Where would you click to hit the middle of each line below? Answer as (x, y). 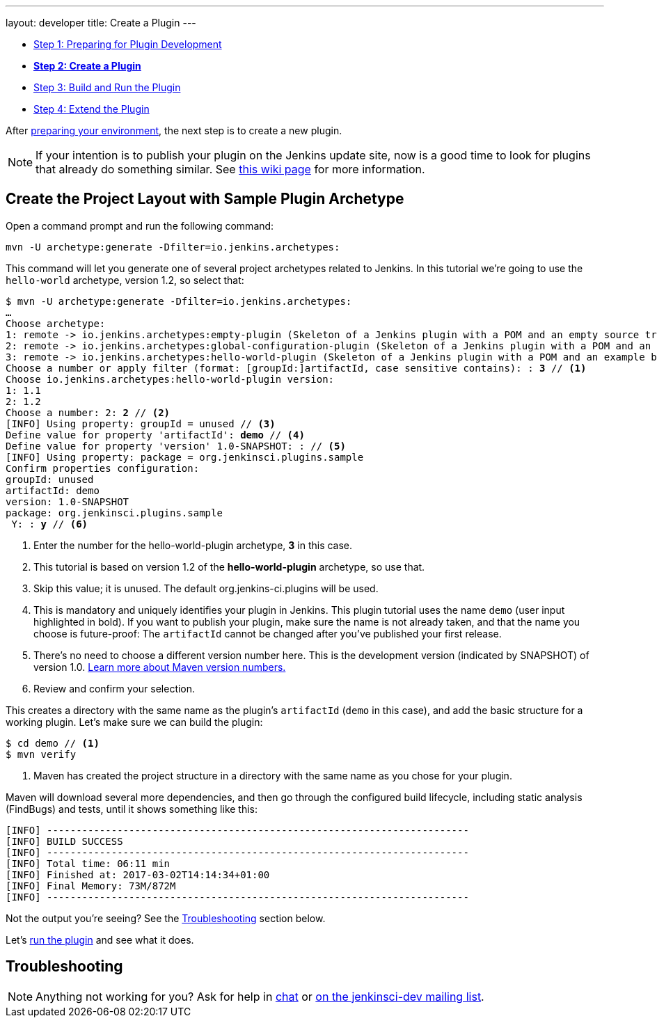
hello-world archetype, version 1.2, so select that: (125, 280)
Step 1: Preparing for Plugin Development (128, 44)
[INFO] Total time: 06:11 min (88, 863)
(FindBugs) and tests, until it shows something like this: (132, 809)
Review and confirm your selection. (114, 688)
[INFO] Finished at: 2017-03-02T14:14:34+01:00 (138, 874)
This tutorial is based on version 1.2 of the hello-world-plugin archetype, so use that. (229, 566)
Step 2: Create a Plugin (87, 66)
